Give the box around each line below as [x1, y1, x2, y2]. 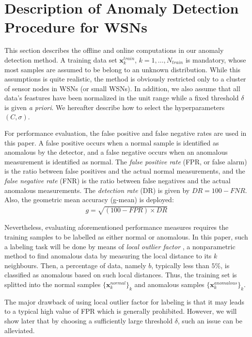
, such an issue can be [177, 315, 243, 325]
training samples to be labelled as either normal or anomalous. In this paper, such [4, 231, 248, 241]
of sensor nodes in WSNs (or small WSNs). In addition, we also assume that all [4, 83, 240, 93]
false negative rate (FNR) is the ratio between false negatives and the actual [4, 176, 231, 186]
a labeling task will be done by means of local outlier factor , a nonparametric [4, 241, 236, 251]
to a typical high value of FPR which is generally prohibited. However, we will [4, 306, 237, 316]
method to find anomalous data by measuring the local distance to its [4, 251, 212, 261]
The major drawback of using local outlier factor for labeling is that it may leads [4, 296, 245, 306]
